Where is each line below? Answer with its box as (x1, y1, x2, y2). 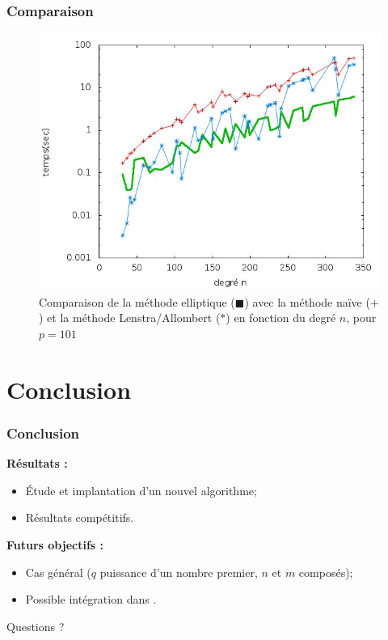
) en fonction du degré (226, 309, 336, 326)
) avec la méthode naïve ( (244, 293, 370, 310)
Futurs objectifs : (6, 536, 104, 553)
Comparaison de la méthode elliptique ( (39, 293, 235, 310)
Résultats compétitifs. (25, 509, 134, 526)
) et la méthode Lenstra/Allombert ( (39, 309, 221, 326)
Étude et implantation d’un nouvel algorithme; (25, 481, 257, 498)
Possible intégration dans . (25, 591, 157, 608)
